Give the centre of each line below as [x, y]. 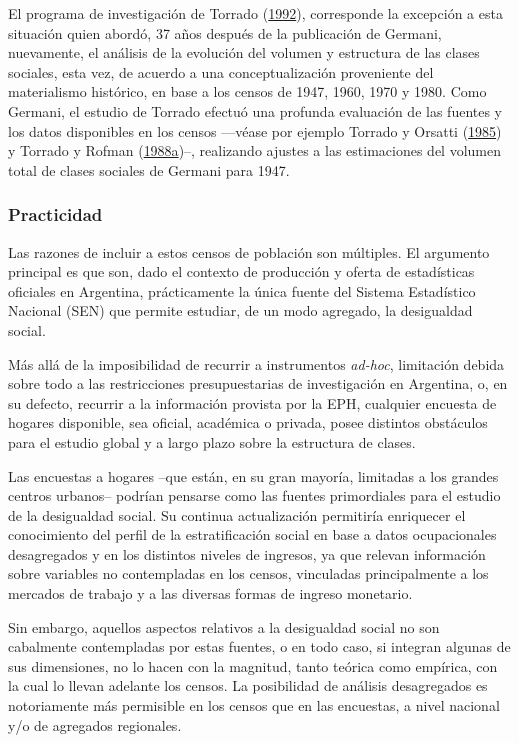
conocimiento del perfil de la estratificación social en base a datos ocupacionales [252, 534]
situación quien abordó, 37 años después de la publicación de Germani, [225, 32]
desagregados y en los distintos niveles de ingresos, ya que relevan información [247, 553]
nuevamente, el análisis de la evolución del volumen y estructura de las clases [244, 52]
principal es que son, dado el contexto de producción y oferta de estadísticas [241, 271]
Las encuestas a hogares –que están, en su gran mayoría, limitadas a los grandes [253, 475]
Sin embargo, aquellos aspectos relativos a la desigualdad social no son [224, 626]
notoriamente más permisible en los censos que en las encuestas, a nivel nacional [254, 705]
